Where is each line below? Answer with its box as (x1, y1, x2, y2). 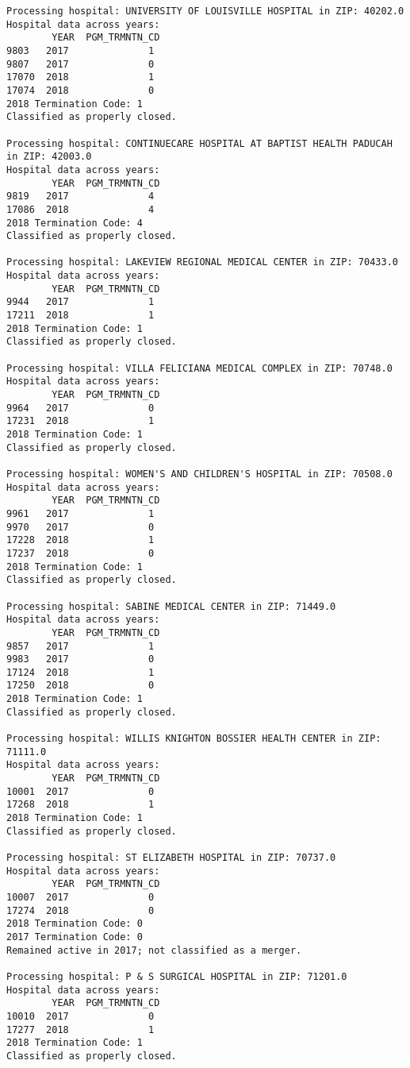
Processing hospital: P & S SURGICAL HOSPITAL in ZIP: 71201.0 (6, 970, 347, 982)
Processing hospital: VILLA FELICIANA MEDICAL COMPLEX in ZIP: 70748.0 (6, 362, 393, 374)
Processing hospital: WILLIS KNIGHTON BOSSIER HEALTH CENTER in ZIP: (6, 733, 381, 745)
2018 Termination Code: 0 (6, 918, 143, 930)
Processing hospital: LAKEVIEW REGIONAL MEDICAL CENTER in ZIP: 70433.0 (6, 256, 398, 268)
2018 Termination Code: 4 (6, 217, 143, 229)
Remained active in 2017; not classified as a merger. (6, 944, 302, 956)
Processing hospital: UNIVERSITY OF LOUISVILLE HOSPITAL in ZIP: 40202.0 (6, 6, 404, 17)
